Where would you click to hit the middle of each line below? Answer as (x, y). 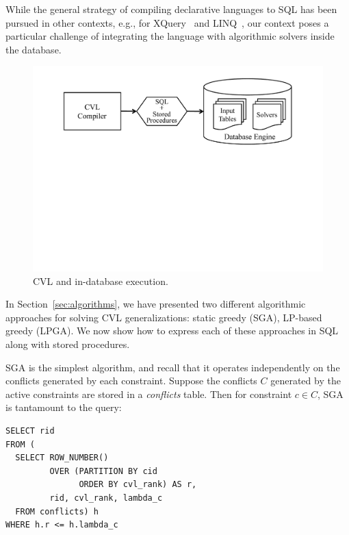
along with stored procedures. (68, 344)
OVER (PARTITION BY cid (103, 471)
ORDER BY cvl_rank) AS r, (138, 485)
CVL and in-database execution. (101, 281)
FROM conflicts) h (57, 511)
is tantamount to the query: (64, 407)
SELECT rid (30, 431)
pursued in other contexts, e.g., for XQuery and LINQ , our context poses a (167, 22)
